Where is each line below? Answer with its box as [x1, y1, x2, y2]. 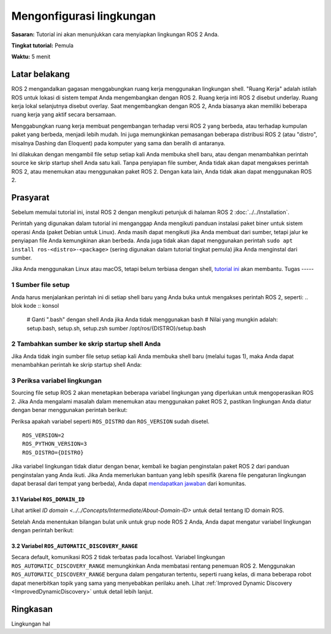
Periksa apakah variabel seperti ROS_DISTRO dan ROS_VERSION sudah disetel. [11, 418, 210, 425]
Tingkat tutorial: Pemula [11, 42, 74, 49]
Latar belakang [11, 69, 70, 80]
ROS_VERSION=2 [22, 432, 64, 438]
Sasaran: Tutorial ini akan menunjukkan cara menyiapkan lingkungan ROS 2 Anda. [11, 31, 219, 38]
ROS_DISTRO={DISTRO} [22, 449, 84, 456]
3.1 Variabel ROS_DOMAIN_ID [11, 495, 85, 503]
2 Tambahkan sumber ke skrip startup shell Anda [11, 340, 161, 348]
